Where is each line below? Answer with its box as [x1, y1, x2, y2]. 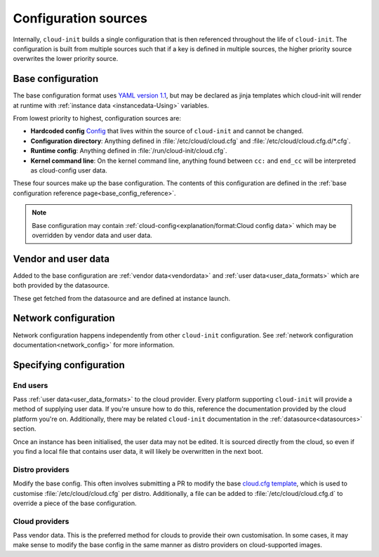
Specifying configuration [13, 358, 126, 371]
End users [13, 380, 48, 390]
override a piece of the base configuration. [13, 499, 137, 507]
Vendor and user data [13, 253, 110, 264]
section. [13, 424, 36, 433]
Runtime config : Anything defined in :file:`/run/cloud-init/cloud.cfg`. [30, 147, 227, 155]
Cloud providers [13, 516, 69, 526]
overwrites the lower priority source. [13, 55, 119, 63]
